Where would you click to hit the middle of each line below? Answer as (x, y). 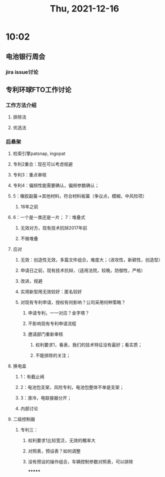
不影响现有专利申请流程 (52, 323)
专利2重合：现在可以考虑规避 (43, 164)
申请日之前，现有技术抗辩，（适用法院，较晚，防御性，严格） (83, 270)
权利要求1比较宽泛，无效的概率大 (62, 440)
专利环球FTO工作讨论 (38, 90)
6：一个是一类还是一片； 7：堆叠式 (49, 217)
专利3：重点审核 (30, 175)
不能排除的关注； (53, 355)
